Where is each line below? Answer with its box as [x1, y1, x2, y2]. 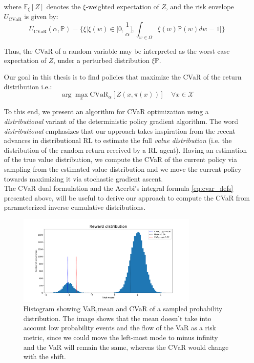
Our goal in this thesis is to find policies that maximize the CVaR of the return [4, 72, 242, 82]
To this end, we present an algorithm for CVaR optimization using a [4, 106, 209, 117]
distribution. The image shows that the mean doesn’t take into [23, 313, 212, 323]
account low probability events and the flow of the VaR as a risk [23, 323, 216, 333]
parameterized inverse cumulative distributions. [4, 202, 146, 212]
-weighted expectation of [85, 1, 159, 11]
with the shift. [23, 351, 66, 362]
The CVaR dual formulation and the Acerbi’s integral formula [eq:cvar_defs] [4, 183, 233, 193]
